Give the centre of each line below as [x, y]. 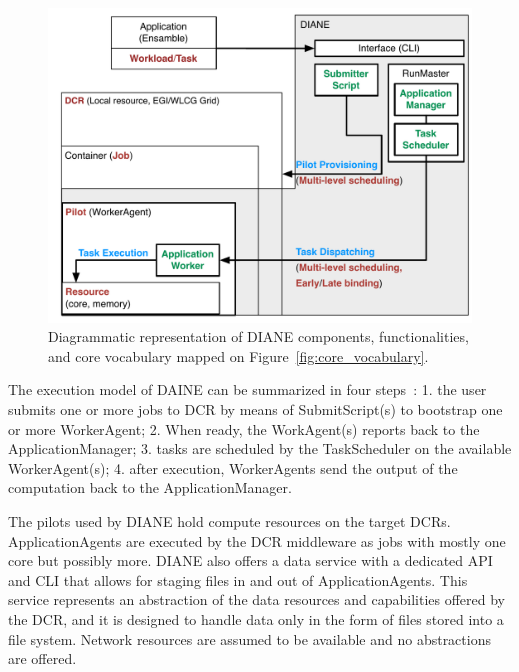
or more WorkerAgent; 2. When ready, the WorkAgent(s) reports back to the [244, 428]
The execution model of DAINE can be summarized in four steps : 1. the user [247, 389]
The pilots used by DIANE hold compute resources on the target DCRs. [229, 521]
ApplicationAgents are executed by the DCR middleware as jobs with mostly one [257, 540]
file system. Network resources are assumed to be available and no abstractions [249, 638]
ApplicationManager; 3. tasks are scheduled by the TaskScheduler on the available [260, 448]
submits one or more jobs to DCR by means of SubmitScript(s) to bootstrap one [255, 409]
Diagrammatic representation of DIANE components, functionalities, [258, 336]
